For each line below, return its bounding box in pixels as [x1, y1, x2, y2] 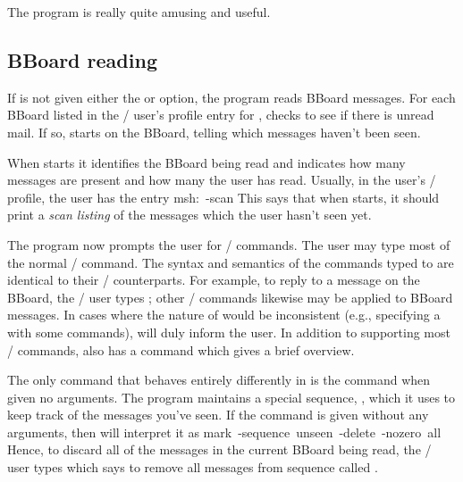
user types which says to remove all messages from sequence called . [7, 458, 378, 477]
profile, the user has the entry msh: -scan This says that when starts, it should [7, 187, 440, 206]
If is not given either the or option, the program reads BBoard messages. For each [7, 87, 456, 106]
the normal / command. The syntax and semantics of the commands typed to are [7, 253, 454, 271]
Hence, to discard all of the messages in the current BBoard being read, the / [7, 440, 432, 459]
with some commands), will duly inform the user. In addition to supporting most [7, 322, 450, 341]
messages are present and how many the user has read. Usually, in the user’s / [7, 170, 436, 189]
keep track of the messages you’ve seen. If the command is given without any [7, 405, 429, 424]
